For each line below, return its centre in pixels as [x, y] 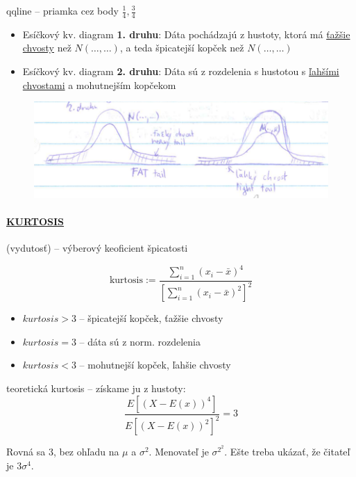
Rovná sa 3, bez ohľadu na [63, 452]
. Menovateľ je [179, 452]
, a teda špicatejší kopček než [182, 48]
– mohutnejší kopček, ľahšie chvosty [155, 365]
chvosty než [47, 48]
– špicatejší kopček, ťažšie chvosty [151, 318]
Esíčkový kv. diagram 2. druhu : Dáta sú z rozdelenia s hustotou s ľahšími [181, 71]
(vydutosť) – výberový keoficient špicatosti [97, 248]
